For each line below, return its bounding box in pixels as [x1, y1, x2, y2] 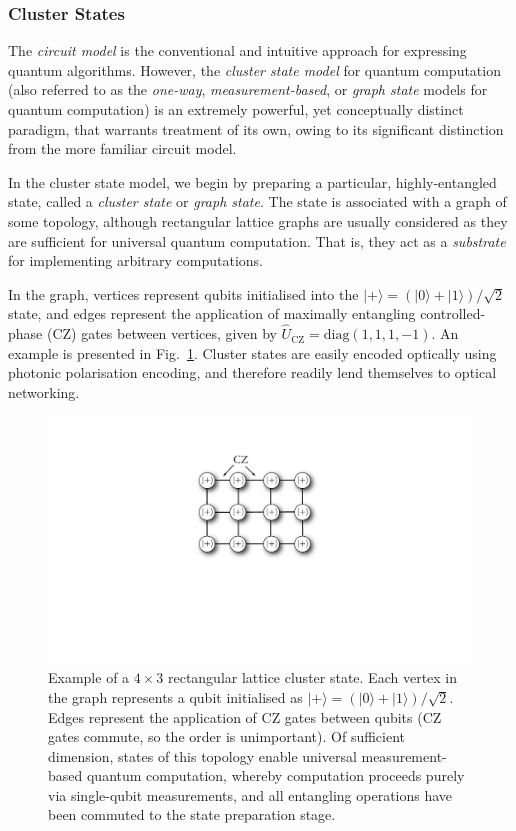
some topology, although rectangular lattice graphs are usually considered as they [8, 210, 508, 231]
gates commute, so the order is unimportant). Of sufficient [48, 726, 406, 747]
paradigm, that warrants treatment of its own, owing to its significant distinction [8, 118, 504, 139]
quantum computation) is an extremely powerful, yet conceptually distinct [8, 99, 464, 119]
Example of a [48, 667, 130, 688]
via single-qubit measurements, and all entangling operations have [48, 784, 453, 805]
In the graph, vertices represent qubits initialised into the [8, 283, 359, 304]
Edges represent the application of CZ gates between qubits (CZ [48, 706, 442, 727]
